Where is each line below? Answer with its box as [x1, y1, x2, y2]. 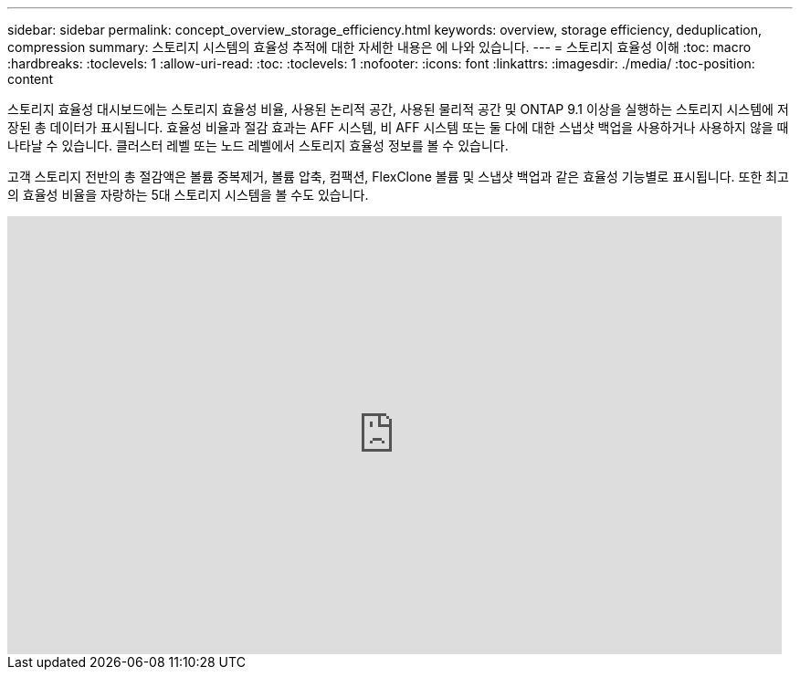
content [7, 71, 54, 87]
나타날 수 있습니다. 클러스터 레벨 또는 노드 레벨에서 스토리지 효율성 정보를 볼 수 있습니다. [7, 138, 509, 153]
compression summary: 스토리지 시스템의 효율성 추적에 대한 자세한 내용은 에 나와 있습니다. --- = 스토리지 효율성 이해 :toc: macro [7, 39, 752, 55]
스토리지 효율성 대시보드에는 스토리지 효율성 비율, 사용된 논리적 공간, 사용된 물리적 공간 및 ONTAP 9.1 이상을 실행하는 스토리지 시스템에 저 [7, 101, 789, 117]
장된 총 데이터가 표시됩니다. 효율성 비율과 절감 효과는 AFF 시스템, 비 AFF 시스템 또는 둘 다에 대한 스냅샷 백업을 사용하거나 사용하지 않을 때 [7, 120, 789, 135]
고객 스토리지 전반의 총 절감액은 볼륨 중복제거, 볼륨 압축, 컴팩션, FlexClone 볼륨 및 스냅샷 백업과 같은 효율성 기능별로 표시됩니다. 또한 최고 [7, 169, 789, 184]
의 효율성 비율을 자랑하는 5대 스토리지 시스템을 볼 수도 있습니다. [7, 187, 369, 203]
